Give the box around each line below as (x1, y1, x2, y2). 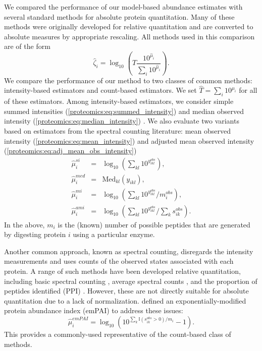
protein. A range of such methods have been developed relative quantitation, (4, 266, 241, 276)
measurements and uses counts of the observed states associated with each (4, 256, 234, 266)
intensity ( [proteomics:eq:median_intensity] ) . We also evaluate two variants (4, 115, 239, 126)
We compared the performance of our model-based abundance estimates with (4, 2, 243, 12)
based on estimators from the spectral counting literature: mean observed (4, 126, 231, 136)
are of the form (4, 41, 50, 51)
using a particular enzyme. (73, 229, 155, 240)
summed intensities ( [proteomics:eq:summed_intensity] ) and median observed (4, 105, 244, 116)
